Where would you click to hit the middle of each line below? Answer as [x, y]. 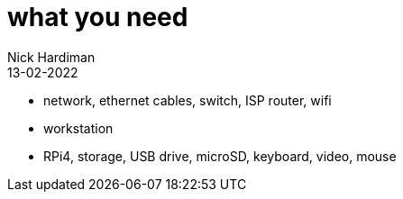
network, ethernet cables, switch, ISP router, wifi [188, 100]
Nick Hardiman [51, 57]
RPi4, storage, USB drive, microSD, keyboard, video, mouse [220, 156]
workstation [78, 128]
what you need [98, 17]
